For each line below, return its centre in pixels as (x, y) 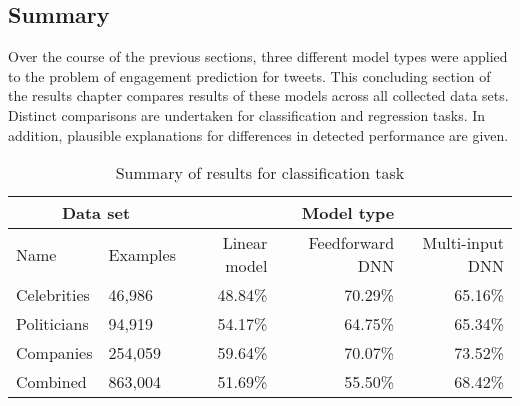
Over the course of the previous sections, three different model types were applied (258, 56)
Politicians (52, 324)
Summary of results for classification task (260, 173)
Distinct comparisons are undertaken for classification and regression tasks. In (247, 114)
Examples (142, 254)
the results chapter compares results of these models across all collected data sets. (258, 95)
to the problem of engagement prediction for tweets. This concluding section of (249, 75)
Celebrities (53, 295)
